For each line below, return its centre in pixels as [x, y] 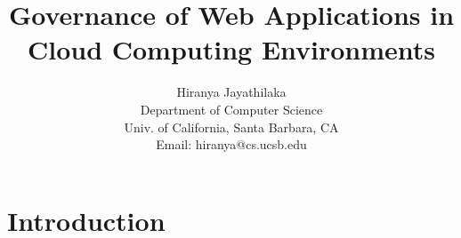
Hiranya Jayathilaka [231, 92]
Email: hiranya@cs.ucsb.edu [231, 144]
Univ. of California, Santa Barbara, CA [231, 127]
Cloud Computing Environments [231, 49]
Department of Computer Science [231, 109]
